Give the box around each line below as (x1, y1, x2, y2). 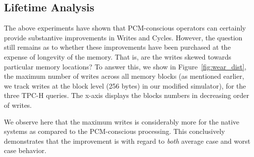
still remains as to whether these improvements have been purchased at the (4, 42, 231, 52)
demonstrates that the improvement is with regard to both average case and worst (4, 135, 251, 146)
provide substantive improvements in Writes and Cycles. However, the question (4, 32, 243, 42)
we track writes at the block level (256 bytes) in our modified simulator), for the (4, 80, 246, 91)
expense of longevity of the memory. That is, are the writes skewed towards (4, 51, 231, 62)
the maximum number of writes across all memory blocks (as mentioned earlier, (4, 71, 244, 81)
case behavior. (4, 145, 47, 156)
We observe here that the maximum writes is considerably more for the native (4, 116, 240, 126)
